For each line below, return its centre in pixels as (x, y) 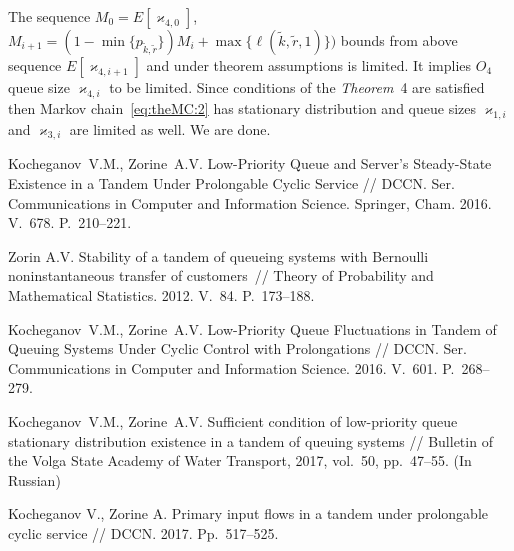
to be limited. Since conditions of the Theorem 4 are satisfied (297, 87)
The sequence (49, 16)
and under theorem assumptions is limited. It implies (309, 65)
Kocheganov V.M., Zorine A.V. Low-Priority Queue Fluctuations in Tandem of (252, 328)
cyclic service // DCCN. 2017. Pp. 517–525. (143, 532)
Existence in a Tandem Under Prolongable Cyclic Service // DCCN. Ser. (231, 182)
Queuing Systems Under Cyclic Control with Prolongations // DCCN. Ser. (237, 348)
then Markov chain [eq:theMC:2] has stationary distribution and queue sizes (242, 107)
